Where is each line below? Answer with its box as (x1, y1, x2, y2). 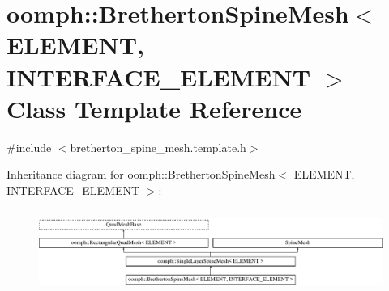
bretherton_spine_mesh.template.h (70, 138, 246, 155)
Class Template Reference (6, 91, 302, 124)
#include (6, 138, 52, 155)
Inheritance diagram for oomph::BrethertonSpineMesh (6, 166, 276, 183)
